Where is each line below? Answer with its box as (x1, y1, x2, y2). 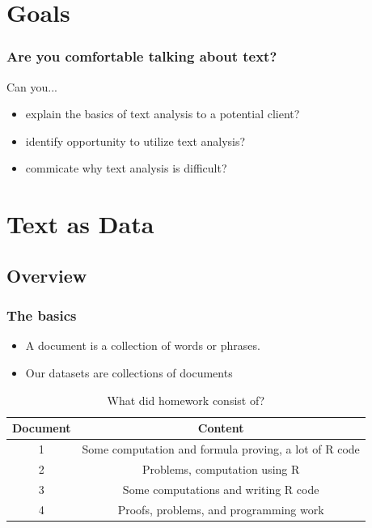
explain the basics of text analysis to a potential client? (25, 105, 300, 122)
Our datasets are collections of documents (25, 364, 233, 381)
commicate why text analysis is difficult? (25, 160, 227, 177)
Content (197, 419, 244, 436)
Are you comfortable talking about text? (6, 46, 277, 66)
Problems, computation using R (142, 460, 300, 477)
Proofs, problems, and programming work (117, 500, 324, 517)
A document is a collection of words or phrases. (25, 337, 260, 354)
